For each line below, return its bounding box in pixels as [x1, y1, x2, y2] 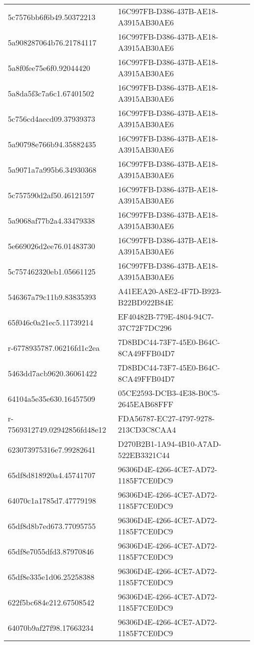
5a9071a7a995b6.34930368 [8, 163, 97, 175]
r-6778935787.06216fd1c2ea [8, 342, 100, 353]
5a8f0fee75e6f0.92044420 [8, 62, 90, 73]
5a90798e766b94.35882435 [8, 138, 96, 150]
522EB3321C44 [118, 449, 170, 461]
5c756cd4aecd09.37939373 [8, 113, 95, 124]
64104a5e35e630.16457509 [8, 392, 95, 404]
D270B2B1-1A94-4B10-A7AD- [118, 438, 222, 449]
